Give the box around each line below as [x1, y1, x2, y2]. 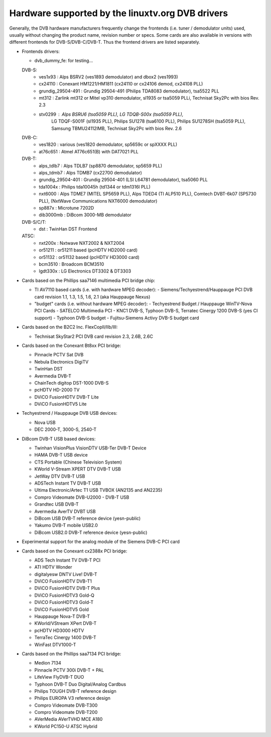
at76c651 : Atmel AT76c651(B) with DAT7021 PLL [39, 148, 139, 154]
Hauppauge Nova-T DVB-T [34, 613, 90, 619]
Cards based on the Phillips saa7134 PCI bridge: [22, 651, 121, 657]
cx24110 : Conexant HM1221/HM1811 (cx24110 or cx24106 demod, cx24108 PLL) [39, 81, 203, 87]
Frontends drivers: [22, 48, 60, 54]
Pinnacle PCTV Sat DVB [34, 352, 84, 358]
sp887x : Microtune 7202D [39, 205, 94, 211]
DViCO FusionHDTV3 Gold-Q [34, 592, 95, 598]
